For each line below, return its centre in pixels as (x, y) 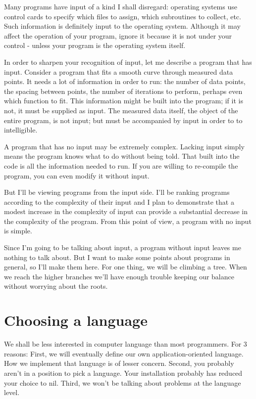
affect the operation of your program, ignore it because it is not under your (118, 35)
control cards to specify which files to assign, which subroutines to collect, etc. (123, 16)
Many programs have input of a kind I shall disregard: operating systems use (121, 6)
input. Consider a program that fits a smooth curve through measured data (119, 71)
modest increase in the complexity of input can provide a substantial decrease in (126, 211)
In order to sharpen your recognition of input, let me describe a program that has (128, 62)
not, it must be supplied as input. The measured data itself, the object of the (121, 110)
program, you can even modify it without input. (77, 175)
